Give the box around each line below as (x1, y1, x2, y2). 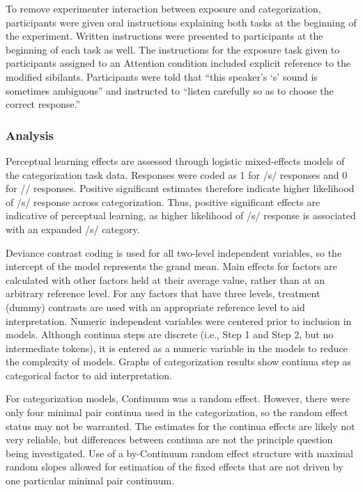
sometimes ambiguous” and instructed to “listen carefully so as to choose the (6, 83, 334, 97)
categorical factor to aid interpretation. (6, 367, 172, 382)
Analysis (6, 126, 54, 143)
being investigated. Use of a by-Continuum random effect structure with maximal (6, 445, 353, 460)
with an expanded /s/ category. (6, 221, 140, 236)
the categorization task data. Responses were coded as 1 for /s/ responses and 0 (6, 167, 348, 182)
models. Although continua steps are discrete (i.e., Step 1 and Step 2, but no (6, 327, 334, 342)
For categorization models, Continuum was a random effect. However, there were (6, 391, 350, 406)
